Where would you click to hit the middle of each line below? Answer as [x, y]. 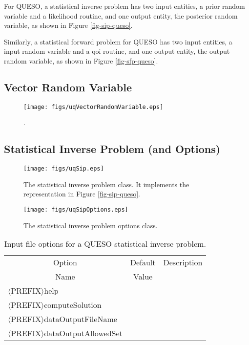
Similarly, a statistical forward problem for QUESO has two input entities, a [118, 41]
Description [183, 262]
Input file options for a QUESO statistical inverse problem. [105, 244]
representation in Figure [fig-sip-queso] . [82, 194]
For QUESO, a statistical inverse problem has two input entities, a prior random [124, 6]
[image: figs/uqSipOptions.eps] [76, 210]
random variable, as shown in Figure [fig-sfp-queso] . [81, 60]
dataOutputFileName [81, 319]
